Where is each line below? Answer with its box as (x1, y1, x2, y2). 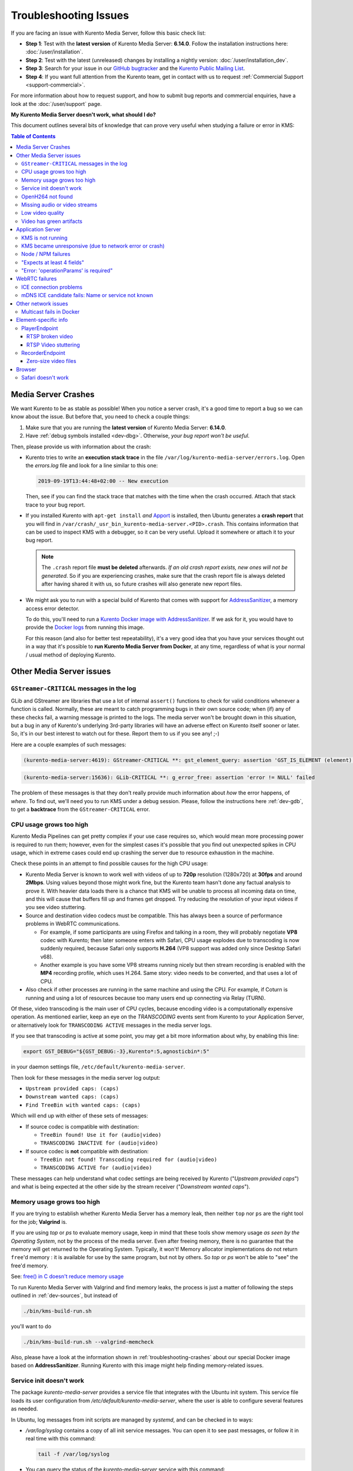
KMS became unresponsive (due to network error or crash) (21, 242, 165, 249)
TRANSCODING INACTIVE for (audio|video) (40, 1140, 159, 1147)
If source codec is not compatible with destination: (25, 1147, 149, 1154)
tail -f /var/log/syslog (38, 1451, 110, 1457)
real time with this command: (25, 1435, 96, 1442)
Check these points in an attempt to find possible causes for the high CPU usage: (11, 860, 208, 867)
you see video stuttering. (25, 904, 86, 911)
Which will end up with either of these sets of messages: (11, 1112, 148, 1119)
